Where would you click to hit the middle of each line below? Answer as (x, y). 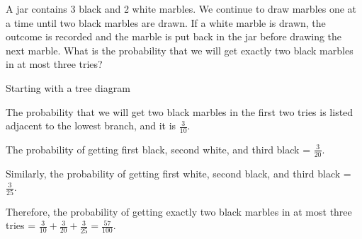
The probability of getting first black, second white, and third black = (158, 149)
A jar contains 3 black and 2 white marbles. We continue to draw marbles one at (181, 8)
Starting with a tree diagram (68, 87)
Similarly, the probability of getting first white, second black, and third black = (179, 173)
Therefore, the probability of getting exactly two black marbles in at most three (179, 211)
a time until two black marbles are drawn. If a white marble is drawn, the (166, 22)
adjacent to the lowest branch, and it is (91, 126)
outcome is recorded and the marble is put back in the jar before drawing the (174, 36)
